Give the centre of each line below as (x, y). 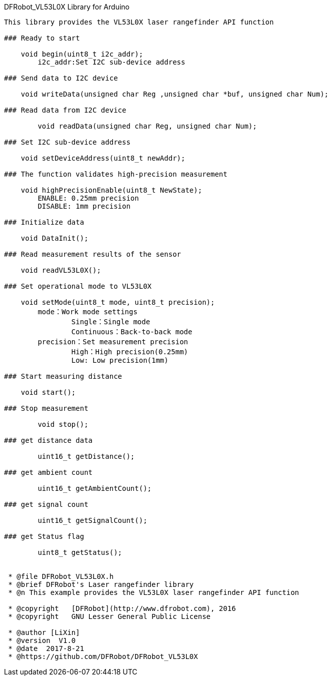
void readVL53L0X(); (61, 270)
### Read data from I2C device (65, 110)
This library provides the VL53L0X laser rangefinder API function (139, 22)
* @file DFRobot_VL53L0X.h (61, 576)
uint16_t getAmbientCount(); (95, 488)
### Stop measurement (46, 408)
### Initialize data (44, 222)
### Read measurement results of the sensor (93, 254)
